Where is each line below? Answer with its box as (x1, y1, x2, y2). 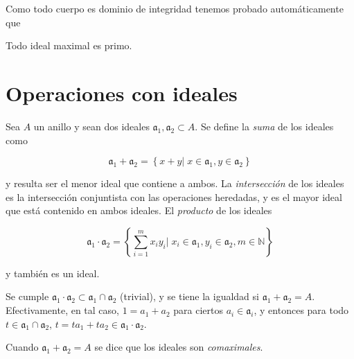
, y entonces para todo (254, 303, 349, 317)
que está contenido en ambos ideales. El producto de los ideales (6, 203, 272, 218)
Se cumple (6, 289, 49, 304)
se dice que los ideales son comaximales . (94, 340, 263, 354)
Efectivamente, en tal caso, (6, 303, 119, 317)
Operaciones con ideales (6, 78, 238, 107)
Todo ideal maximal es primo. (6, 38, 132, 53)
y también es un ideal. (6, 265, 100, 280)
